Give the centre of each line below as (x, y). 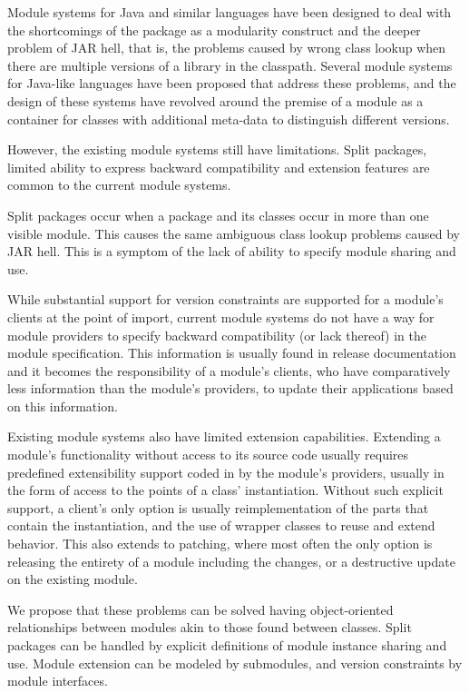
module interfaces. (58, 681)
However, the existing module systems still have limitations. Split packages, (217, 149)
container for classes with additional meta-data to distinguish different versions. (229, 119)
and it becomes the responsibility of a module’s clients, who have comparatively (229, 370)
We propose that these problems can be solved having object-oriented (200, 609)
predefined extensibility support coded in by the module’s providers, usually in (226, 472)
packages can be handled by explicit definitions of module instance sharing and (227, 645)
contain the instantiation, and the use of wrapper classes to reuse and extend (221, 525)
